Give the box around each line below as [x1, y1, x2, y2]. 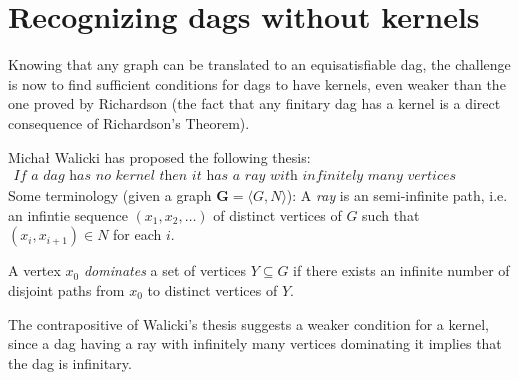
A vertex [8, 260, 61, 281]
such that [362, 204, 420, 225]
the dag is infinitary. [8, 352, 132, 373]
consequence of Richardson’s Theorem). [8, 112, 250, 133]
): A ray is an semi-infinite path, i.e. [286, 185, 508, 206]
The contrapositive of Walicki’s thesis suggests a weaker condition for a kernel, [8, 313, 489, 334]
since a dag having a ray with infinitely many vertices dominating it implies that [8, 333, 502, 354]
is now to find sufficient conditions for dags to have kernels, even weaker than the [8, 73, 506, 94]
